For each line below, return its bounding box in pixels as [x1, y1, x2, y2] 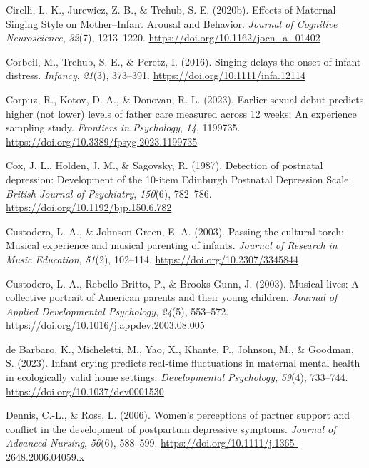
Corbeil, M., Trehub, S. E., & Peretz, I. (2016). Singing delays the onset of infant [6, 54, 361, 68]
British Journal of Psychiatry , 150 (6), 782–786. [6, 185, 212, 200]
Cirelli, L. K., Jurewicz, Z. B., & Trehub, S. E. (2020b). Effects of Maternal [6, 2, 336, 16]
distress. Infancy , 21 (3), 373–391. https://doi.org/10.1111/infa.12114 [6, 68, 305, 83]
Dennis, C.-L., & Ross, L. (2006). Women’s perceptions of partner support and [6, 407, 350, 422]
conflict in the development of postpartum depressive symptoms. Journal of [6, 421, 336, 436]
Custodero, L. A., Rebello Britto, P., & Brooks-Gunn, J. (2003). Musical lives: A [6, 275, 359, 290]
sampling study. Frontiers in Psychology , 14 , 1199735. [6, 120, 241, 135]
